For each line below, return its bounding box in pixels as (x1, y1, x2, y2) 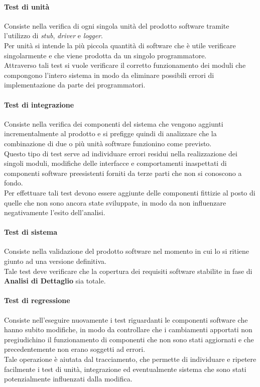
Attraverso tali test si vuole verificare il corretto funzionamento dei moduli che (4, 60, 246, 70)
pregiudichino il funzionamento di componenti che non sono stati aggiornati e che (4, 334, 254, 344)
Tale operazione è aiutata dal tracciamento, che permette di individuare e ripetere (4, 354, 256, 364)
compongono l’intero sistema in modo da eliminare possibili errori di (4, 69, 214, 80)
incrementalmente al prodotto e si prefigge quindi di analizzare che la (4, 128, 217, 139)
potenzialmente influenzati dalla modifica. (4, 373, 133, 384)
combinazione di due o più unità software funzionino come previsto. (4, 138, 212, 148)
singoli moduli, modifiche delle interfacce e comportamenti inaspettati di (4, 158, 227, 168)
